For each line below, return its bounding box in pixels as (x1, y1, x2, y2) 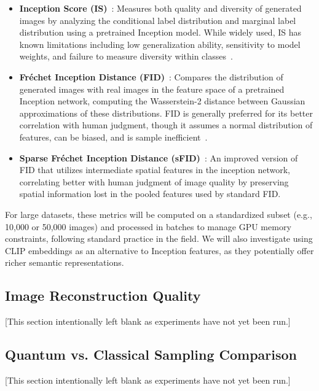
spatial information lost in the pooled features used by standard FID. (19, 187, 281, 200)
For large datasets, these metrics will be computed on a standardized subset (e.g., (5, 207, 312, 220)
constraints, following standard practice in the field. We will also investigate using (5, 232, 313, 245)
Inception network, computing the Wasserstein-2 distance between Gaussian (19, 95, 305, 107)
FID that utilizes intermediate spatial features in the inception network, (19, 163, 290, 176)
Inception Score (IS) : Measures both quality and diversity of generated (19, 2, 302, 14)
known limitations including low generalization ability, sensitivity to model (19, 37, 301, 50)
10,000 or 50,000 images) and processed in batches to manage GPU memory (5, 220, 291, 233)
